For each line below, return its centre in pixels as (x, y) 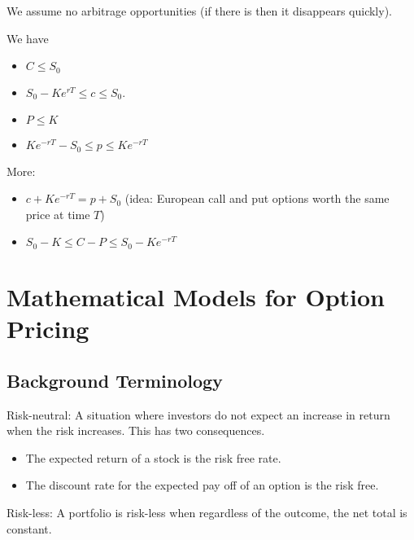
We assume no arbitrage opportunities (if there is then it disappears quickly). (199, 11)
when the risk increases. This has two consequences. (136, 430)
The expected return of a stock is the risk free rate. (153, 457)
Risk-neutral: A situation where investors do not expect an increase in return (198, 414)
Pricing (48, 329)
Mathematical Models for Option (196, 297)
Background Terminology (115, 380)
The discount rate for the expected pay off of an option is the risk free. (202, 485)
